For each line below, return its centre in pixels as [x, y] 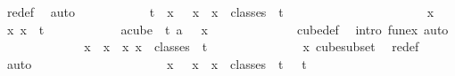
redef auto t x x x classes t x [220, 11]
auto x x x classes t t [157, 63]
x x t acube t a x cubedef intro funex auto [227, 29]
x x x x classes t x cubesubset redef [252, 46]
